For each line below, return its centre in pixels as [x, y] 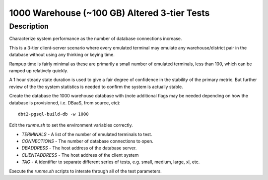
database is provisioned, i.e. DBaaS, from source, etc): [65, 103]
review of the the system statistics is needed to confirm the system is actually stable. [96, 87]
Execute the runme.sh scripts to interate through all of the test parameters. [86, 171]
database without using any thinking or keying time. [62, 55]
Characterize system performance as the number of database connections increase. [96, 39]
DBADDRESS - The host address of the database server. [79, 148]
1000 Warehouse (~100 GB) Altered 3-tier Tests [109, 13]
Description [29, 26]
